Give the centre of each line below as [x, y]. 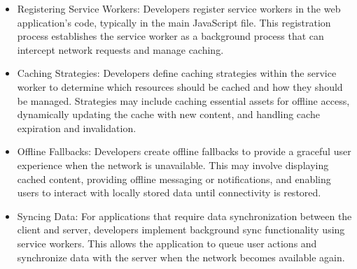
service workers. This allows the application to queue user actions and [167, 243]
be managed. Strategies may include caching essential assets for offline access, [183, 100]
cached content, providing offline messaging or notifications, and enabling [174, 179]
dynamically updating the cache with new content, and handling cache [168, 114]
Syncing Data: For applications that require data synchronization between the [184, 216]
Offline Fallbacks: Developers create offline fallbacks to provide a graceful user [184, 151]
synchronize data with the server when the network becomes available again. [181, 257]
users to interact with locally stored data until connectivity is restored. [169, 192]
